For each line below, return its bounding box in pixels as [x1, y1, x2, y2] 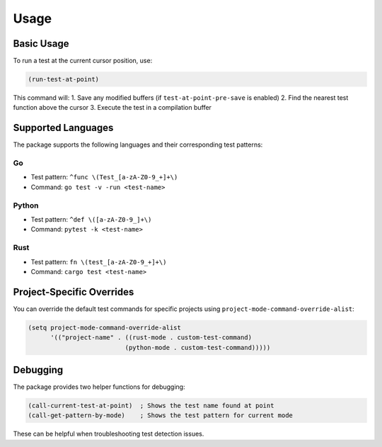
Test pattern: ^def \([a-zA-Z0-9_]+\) [30, 215, 152, 223]
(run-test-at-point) [28, 75, 99, 84]
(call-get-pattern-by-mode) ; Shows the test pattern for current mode [28, 412, 294, 419]
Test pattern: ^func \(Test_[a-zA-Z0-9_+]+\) [30, 173, 178, 181]
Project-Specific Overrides [13, 285, 134, 298]
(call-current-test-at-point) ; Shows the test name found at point [28, 402, 274, 410]
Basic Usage [13, 38, 69, 50]
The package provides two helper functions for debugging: [13, 383, 185, 391]
